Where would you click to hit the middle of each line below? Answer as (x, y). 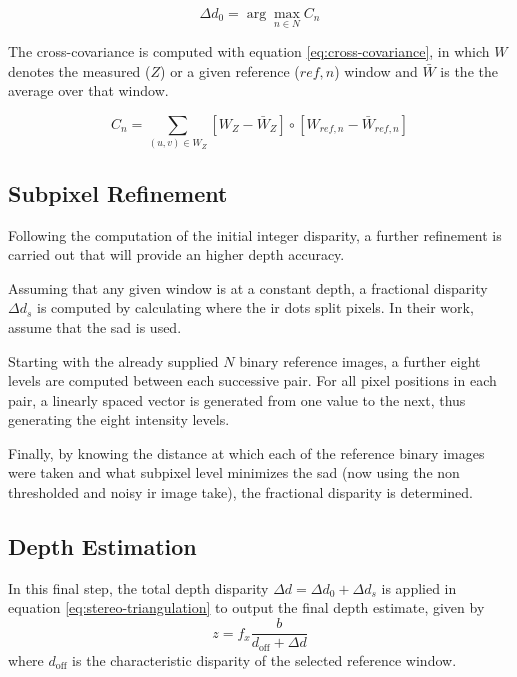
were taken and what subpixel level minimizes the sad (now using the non (234, 472)
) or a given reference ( (230, 70)
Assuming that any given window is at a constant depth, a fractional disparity (248, 287)
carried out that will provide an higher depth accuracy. (176, 254)
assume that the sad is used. (95, 326)
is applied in (419, 587)
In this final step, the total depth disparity (138, 587)
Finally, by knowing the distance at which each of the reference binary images (246, 452)
